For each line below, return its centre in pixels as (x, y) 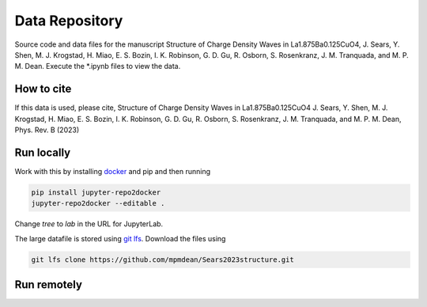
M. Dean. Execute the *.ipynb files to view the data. (98, 66)
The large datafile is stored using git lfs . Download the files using (120, 238)
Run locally (43, 152)
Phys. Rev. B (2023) (47, 130)
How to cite (43, 89)
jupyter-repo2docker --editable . (98, 203)
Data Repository (69, 21)
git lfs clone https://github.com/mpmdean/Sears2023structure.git (162, 260)
